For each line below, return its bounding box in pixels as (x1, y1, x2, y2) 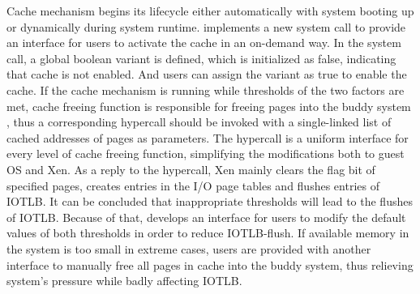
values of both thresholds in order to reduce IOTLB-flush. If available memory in (6, 224, 409, 241)
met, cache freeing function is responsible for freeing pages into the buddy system (6, 97, 411, 114)
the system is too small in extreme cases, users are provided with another (6, 240, 371, 257)
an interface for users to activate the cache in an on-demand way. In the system (6, 34, 401, 51)
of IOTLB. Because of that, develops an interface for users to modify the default (6, 208, 406, 225)
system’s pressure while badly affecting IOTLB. (6, 272, 242, 289)
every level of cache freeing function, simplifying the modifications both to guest (6, 145, 405, 162)
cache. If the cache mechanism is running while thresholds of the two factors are (6, 81, 405, 98)
